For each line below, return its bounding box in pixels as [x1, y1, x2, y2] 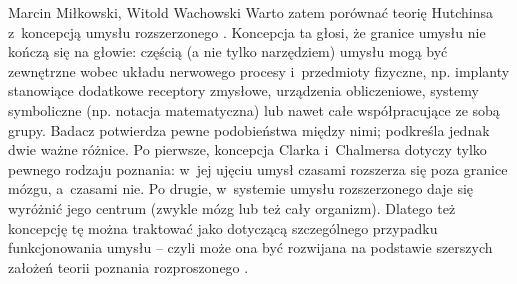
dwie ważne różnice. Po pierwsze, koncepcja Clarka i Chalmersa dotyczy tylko [8, 139, 487, 160]
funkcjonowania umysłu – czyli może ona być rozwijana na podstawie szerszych [8, 237, 493, 258]
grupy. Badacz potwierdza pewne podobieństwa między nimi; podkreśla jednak [8, 119, 490, 140]
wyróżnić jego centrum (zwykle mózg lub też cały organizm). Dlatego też [8, 197, 456, 218]
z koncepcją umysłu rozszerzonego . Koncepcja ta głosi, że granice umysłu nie [8, 21, 486, 42]
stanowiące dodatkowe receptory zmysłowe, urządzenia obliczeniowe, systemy [8, 80, 479, 101]
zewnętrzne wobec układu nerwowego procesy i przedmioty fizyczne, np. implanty [8, 60, 510, 81]
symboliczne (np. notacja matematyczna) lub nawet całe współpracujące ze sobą [8, 99, 500, 120]
